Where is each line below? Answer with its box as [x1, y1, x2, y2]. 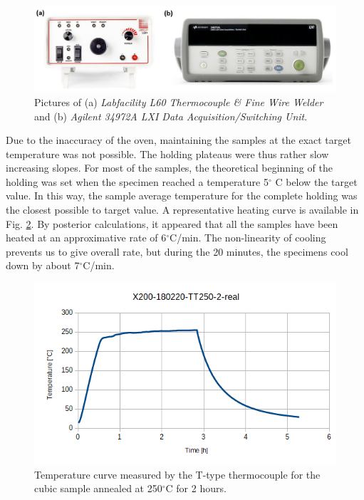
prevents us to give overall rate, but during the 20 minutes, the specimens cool [6, 244, 348, 259]
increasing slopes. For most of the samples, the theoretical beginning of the [6, 160, 333, 175]
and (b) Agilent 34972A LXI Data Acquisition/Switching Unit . [34, 108, 308, 123]
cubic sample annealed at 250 [34, 481, 162, 496]
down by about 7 [6, 258, 80, 273]
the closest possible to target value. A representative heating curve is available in [6, 202, 359, 217]
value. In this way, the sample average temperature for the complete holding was [6, 188, 358, 203]
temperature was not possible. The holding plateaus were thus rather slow [6, 146, 329, 161]
